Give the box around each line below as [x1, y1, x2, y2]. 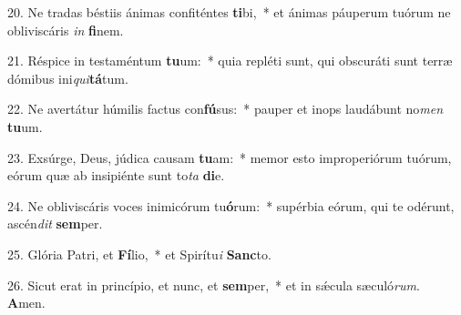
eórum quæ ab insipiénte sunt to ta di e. [7, 166, 225, 185]
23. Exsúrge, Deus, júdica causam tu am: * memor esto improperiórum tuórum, [7, 147, 452, 167]
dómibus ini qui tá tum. [7, 68, 128, 87]
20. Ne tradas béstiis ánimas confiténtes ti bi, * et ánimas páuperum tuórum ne [7, 3, 451, 21]
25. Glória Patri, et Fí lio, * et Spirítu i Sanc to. [7, 244, 271, 263]
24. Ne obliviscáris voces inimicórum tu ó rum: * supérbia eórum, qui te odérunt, [7, 196, 455, 215]
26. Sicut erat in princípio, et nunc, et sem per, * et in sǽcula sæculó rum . [7, 275, 420, 294]
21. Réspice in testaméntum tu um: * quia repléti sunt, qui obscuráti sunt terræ [7, 51, 453, 70]
